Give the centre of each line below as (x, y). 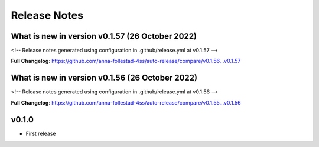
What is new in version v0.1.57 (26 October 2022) (104, 36)
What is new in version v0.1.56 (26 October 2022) (104, 78)
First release (41, 133)
